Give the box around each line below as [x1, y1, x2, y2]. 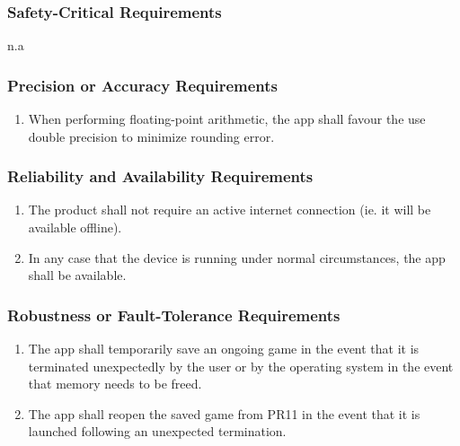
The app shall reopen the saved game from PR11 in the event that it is [28, 404, 420, 423]
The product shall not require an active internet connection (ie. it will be [28, 200, 431, 219]
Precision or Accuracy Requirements [7, 74, 279, 96]
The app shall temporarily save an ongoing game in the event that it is [28, 339, 420, 358]
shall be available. [28, 266, 127, 284]
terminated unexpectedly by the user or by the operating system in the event [28, 356, 454, 375]
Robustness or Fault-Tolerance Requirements [7, 303, 341, 326]
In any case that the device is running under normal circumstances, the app [28, 248, 446, 267]
